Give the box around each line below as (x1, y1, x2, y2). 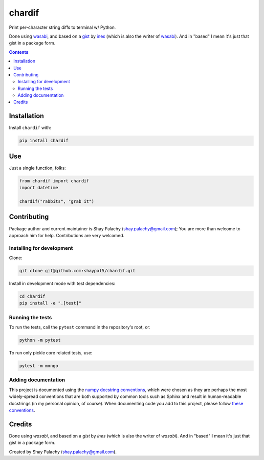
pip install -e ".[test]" (19, 301, 82, 306)
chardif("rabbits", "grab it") (19, 198, 95, 204)
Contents (9, 49, 29, 55)
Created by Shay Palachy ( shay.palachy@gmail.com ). (9, 449, 117, 455)
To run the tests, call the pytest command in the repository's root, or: (9, 324, 151, 330)
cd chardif (19, 293, 45, 299)
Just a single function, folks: (9, 165, 66, 171)
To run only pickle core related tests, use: (9, 350, 92, 356)
